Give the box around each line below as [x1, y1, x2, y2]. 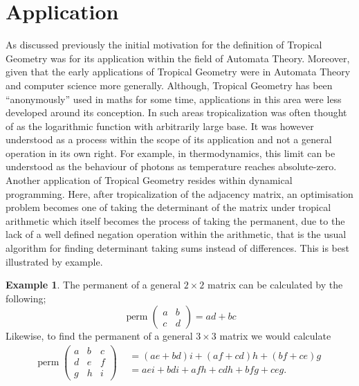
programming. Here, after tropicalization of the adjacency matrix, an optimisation [6, 186, 353, 201]
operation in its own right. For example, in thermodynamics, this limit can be [6, 145, 335, 160]
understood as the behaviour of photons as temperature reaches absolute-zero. [6, 159, 337, 174]
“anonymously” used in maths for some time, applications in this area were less [6, 91, 342, 106]
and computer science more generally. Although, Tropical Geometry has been [6, 77, 333, 92]
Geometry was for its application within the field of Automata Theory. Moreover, [6, 50, 350, 65]
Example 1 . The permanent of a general [6, 277, 181, 292]
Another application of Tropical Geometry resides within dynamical [6, 173, 293, 187]
